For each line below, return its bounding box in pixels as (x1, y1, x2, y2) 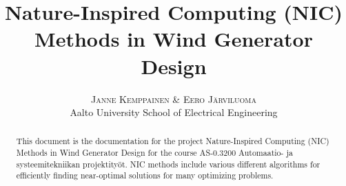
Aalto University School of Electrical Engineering (70, 105, 278, 119)
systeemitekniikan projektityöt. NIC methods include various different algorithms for (16, 158, 320, 170)
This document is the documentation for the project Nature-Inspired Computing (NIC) (16, 135, 329, 147)
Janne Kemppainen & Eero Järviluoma (90, 91, 257, 106)
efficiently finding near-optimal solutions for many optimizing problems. (16, 170, 274, 181)
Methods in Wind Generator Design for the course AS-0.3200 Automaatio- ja (16, 147, 294, 159)
